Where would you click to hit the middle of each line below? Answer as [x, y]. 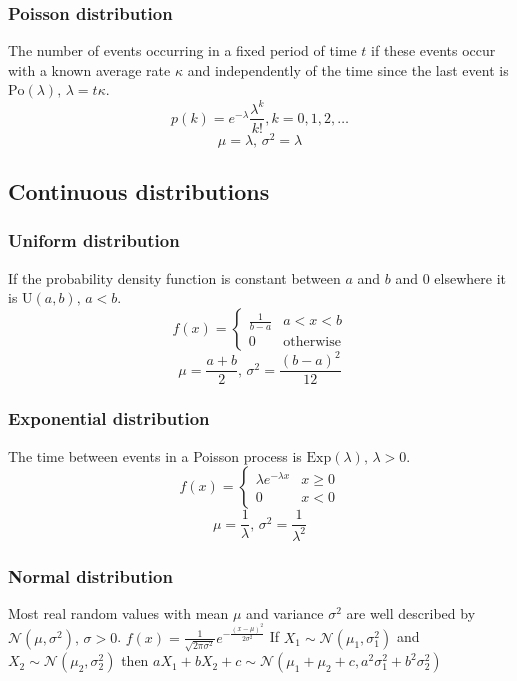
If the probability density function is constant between [174, 277]
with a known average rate [89, 69]
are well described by [411, 612]
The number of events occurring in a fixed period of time [182, 50]
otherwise [312, 342]
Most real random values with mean [118, 612]
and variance [285, 612]
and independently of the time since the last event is [348, 69]
